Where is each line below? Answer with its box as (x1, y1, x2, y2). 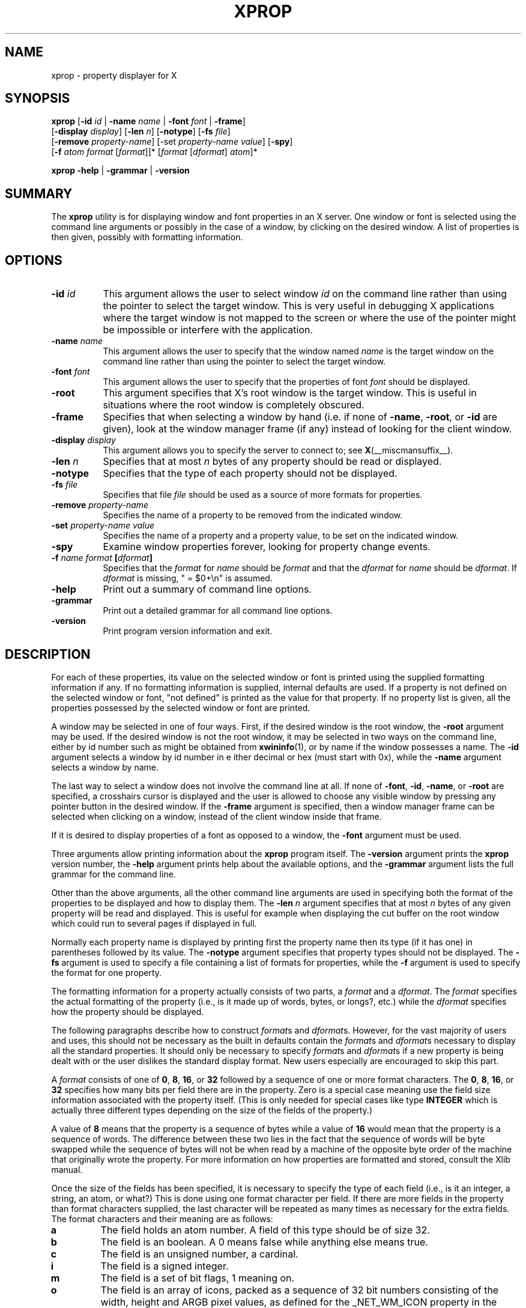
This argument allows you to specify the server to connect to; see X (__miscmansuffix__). (103, 445, 453, 456)
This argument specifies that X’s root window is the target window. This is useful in (103, 387, 477, 399)
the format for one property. (51, 967, 162, 978)
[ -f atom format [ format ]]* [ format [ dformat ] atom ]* (51, 147, 258, 157)
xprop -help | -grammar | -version (51, 165, 190, 176)
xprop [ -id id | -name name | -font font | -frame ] (51, 116, 246, 127)
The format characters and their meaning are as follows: (51, 1213, 273, 1224)
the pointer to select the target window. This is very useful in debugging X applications (103, 300, 494, 312)
